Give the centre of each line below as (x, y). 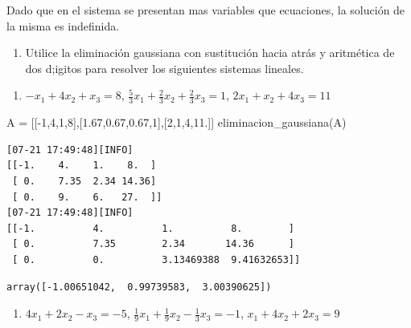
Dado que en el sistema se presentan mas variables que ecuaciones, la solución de (206, 10)
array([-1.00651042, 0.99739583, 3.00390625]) (139, 287)
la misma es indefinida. (63, 25)
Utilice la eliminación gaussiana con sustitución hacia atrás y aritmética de (210, 53)
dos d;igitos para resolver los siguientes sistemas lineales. (164, 68)
